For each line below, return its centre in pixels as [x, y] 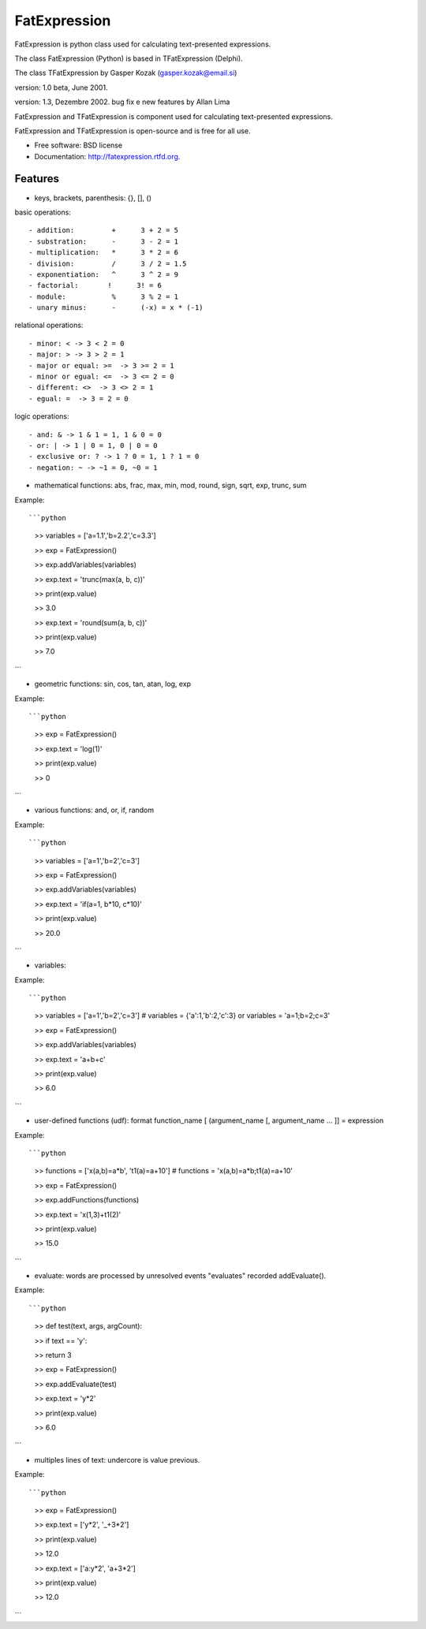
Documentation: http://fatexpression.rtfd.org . [107, 156]
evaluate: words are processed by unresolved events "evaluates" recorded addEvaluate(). [180, 1276]
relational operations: [49, 325]
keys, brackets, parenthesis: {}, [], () [93, 198]
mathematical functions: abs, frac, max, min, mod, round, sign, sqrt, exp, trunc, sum [170, 486]
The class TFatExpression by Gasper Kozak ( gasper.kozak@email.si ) [126, 73]
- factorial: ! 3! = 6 [95, 285]
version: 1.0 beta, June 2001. [61, 88]
